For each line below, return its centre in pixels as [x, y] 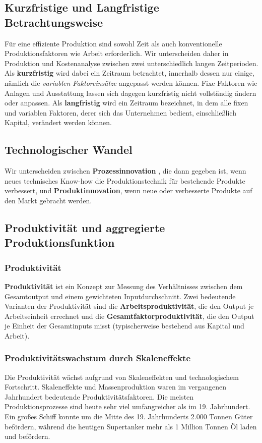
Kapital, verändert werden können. [58, 122]
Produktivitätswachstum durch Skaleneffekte [98, 358]
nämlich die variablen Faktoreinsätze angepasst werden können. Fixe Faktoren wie [131, 82]
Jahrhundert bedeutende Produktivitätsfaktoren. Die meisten [99, 396]
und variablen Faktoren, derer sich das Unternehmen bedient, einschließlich [120, 112]
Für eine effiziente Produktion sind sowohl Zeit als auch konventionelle [113, 43]
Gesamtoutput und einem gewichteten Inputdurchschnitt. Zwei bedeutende [120, 296]
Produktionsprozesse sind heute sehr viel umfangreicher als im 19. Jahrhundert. [127, 406]
